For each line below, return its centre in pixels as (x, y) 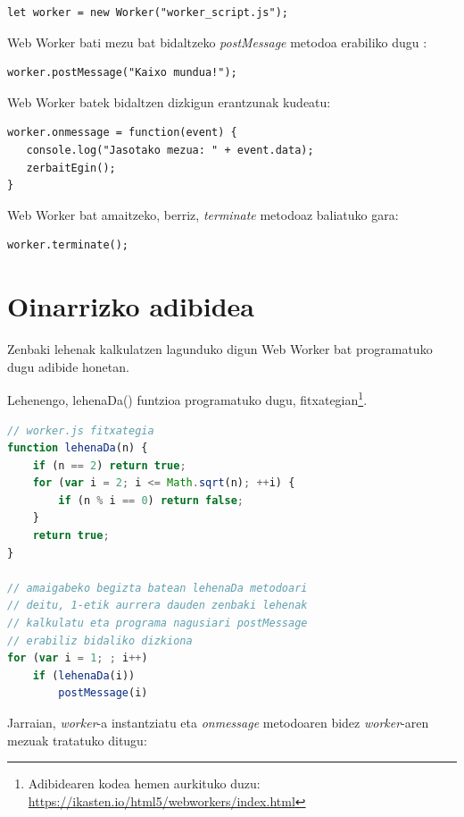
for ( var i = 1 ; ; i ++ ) (78, 658)
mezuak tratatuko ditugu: (77, 740)
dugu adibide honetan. (68, 366)
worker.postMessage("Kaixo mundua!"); (122, 73)
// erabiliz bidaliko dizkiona (100, 640)
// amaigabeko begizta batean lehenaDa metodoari (157, 588)
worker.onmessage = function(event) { (122, 133)
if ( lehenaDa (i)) (84, 675)
